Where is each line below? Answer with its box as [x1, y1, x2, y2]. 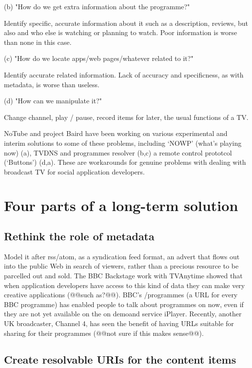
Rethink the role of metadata [4, 229, 155, 244]
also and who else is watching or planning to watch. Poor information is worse [4, 27, 237, 38]
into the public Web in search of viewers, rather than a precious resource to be [4, 261, 239, 271]
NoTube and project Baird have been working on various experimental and [4, 128, 228, 138]
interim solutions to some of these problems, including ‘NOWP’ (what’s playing [4, 137, 242, 148]
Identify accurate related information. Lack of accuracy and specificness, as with [4, 69, 244, 79]
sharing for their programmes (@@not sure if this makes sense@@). [4, 328, 204, 338]
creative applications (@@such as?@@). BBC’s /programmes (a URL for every [4, 290, 238, 300]
